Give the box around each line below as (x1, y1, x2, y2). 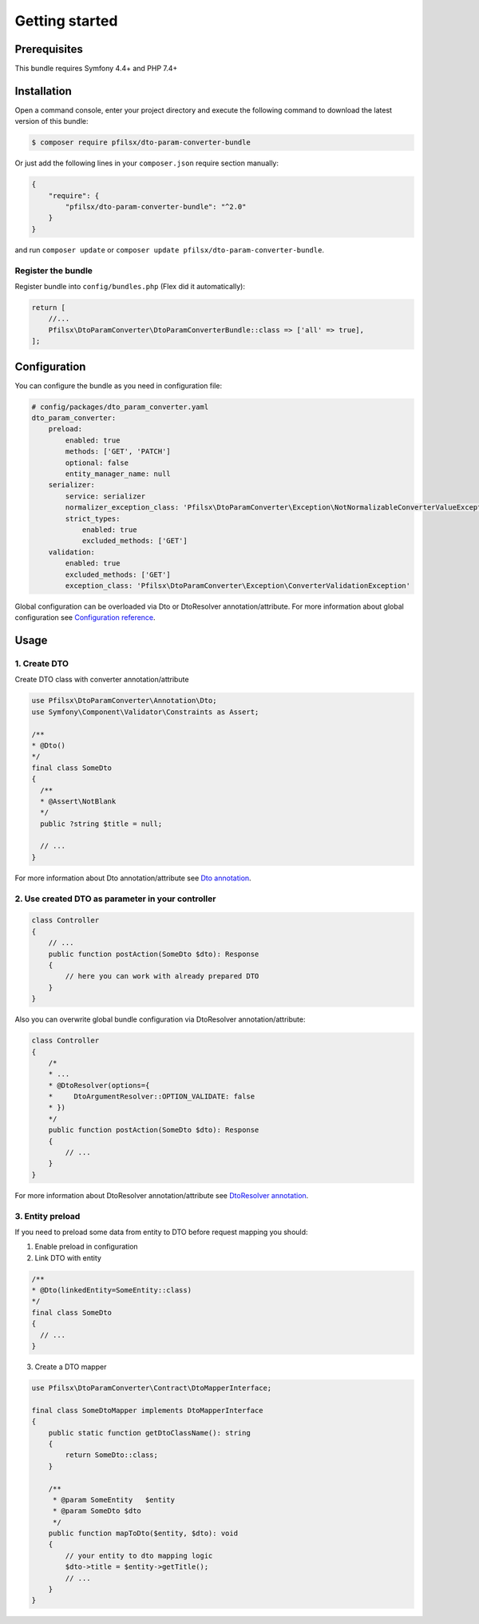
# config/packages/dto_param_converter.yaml (31, 402, 209, 411)
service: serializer (65, 491, 146, 501)
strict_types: (65, 514, 121, 523)
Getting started (14, 12, 118, 30)
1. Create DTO (14, 658, 69, 669)
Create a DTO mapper (34, 1362, 107, 1372)
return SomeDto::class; (65, 1451, 159, 1459)
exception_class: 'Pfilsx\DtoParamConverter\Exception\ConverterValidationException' (65, 581, 411, 590)
